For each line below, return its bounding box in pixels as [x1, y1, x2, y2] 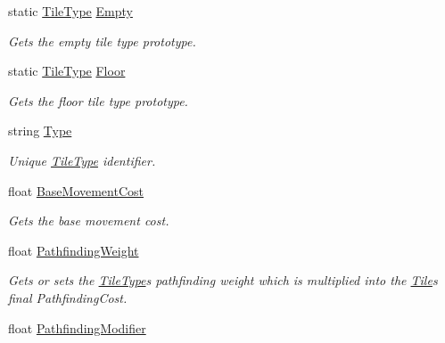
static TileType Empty [8, 2, 133, 20]
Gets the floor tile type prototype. [8, 91, 188, 110]
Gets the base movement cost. [8, 211, 169, 230]
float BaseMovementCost [8, 181, 144, 200]
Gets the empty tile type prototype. [8, 31, 196, 50]
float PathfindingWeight [8, 241, 139, 259]
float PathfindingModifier [8, 318, 146, 337]
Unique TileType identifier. [8, 151, 156, 169]
